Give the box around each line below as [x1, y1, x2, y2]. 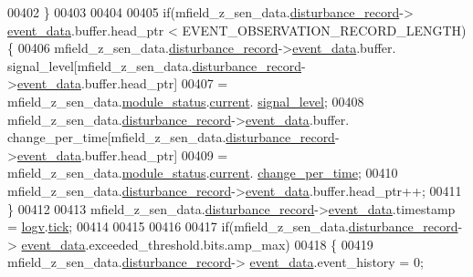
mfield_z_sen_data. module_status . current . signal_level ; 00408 [7, 91, 364, 110]
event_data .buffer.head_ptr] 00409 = [16, 145, 228, 164]
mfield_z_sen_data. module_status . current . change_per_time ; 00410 [7, 163, 398, 182]
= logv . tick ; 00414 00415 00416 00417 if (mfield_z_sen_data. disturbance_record [7, 217, 458, 236]
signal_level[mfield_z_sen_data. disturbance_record [7, 56, 301, 75]
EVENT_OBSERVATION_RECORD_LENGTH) [182, 20, 467, 39]
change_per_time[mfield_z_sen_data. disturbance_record [7, 128, 335, 147]
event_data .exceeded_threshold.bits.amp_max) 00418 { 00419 [21, 234, 373, 253]
